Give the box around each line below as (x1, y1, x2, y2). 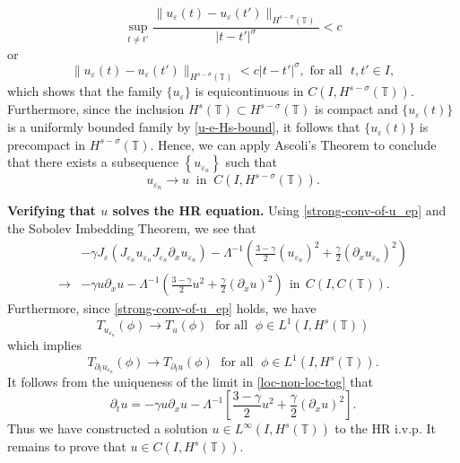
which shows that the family (7, 82, 162, 100)
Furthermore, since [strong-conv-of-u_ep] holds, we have (7, 299, 317, 318)
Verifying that (7, 201, 96, 220)
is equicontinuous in (195, 82, 304, 100)
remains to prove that (7, 437, 126, 456)
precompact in (7, 135, 86, 153)
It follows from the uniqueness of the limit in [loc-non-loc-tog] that (7, 371, 373, 390)
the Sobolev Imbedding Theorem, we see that (7, 218, 256, 237)
